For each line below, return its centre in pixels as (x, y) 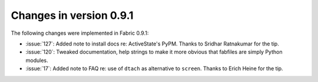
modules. (37, 60)
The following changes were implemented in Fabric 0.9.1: (80, 33)
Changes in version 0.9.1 (72, 15)
